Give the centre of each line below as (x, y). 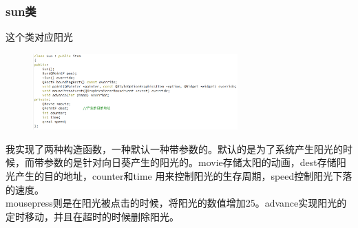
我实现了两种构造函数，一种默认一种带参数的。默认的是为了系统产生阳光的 (174, 148)
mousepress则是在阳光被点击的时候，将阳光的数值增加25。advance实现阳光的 (176, 203)
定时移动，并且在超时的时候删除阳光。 (92, 216)
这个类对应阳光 (39, 37)
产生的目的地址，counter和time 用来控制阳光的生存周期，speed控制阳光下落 (183, 176)
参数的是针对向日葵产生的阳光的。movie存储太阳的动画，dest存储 (190, 162)
